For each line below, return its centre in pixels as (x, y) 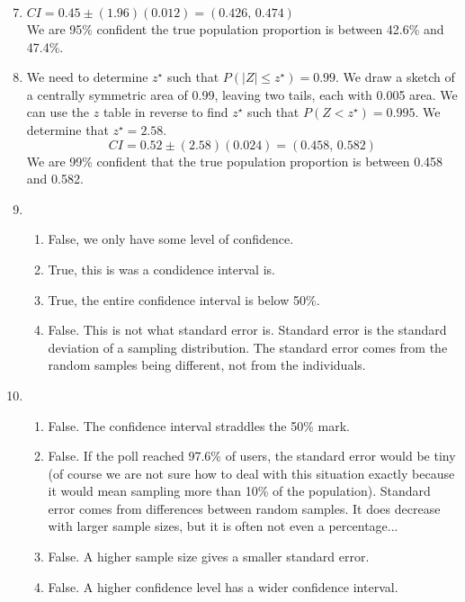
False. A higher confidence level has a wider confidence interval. (223, 586)
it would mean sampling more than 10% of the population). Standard (239, 491)
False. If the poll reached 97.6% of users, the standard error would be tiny (252, 456)
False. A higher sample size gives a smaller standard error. (209, 557)
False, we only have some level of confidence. (171, 239)
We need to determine (87, 77)
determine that (67, 129)
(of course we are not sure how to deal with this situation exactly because (251, 473)
